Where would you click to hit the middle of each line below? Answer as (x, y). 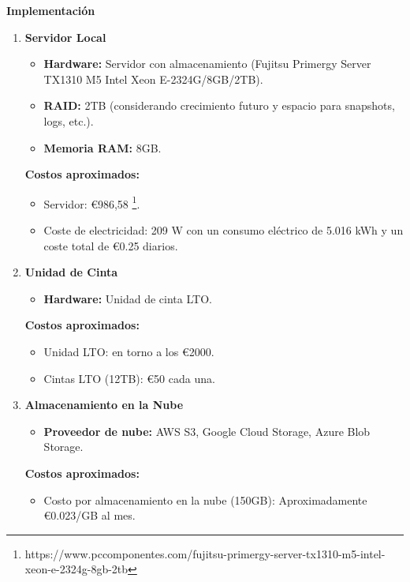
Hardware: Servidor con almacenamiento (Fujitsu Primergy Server (207, 64)
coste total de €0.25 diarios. (111, 245)
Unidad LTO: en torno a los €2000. (129, 351)
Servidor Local (65, 37)
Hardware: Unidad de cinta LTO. (128, 298)
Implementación (51, 10)
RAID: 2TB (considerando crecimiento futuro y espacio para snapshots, (219, 105)
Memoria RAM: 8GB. (102, 147)
